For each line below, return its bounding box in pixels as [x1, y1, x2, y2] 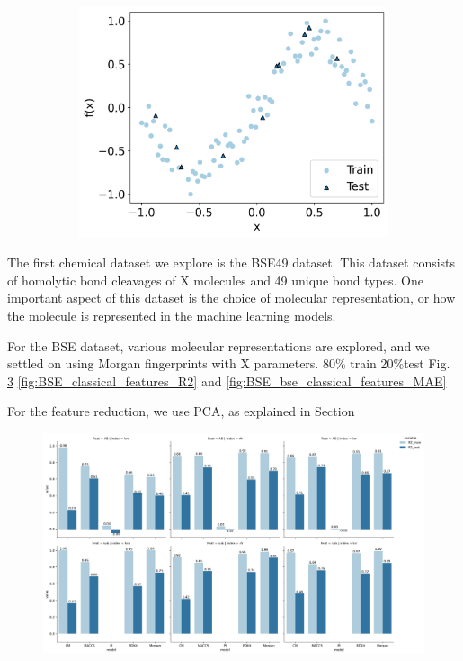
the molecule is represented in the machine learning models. [7, 305, 336, 324]
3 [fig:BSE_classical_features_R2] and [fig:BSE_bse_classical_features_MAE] [7, 371, 447, 390]
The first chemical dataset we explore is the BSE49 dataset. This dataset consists [7, 253, 456, 272]
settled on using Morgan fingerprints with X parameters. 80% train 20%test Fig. [7, 354, 450, 373]
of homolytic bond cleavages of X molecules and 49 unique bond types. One [7, 270, 424, 289]
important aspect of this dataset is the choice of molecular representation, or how [7, 288, 456, 307]
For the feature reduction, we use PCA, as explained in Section [7, 402, 355, 421]
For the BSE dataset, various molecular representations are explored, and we [7, 336, 430, 355]
